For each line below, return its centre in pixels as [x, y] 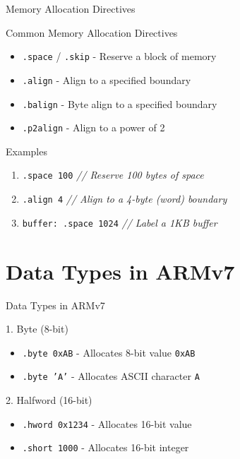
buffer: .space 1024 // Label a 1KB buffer [120, 222]
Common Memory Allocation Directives [92, 32]
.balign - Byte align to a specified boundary [120, 103]
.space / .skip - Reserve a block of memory [119, 56]
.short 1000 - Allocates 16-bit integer [106, 447]
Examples [26, 151]
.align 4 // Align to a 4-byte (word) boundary [125, 199]
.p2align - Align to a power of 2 [94, 127]
